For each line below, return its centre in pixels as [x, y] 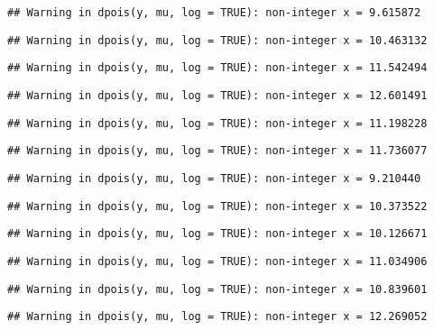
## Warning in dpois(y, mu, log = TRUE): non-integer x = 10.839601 [217, 289]
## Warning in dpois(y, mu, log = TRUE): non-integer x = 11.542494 [217, 68]
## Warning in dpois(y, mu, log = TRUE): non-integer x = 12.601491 [217, 95]
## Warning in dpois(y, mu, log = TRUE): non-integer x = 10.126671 [217, 234]
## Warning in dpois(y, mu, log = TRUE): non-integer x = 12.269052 [217, 317]
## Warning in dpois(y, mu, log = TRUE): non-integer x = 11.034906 [217, 261]
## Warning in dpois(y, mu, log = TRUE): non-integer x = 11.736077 [217, 151]
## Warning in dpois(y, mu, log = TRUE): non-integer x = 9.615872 [214, 13]
